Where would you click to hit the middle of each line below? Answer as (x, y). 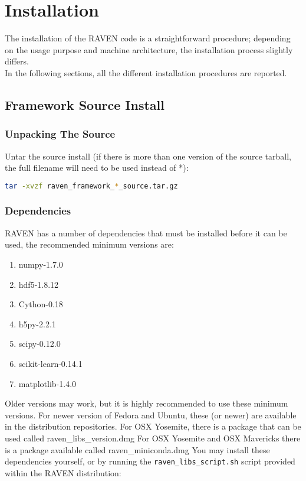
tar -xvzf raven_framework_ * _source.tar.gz (91, 186)
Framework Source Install (85, 104)
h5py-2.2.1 (37, 324)
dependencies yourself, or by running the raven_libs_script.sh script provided (150, 461)
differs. (17, 61)
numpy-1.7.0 (41, 264)
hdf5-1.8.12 (39, 284)
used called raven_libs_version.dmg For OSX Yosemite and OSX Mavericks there (153, 438)
